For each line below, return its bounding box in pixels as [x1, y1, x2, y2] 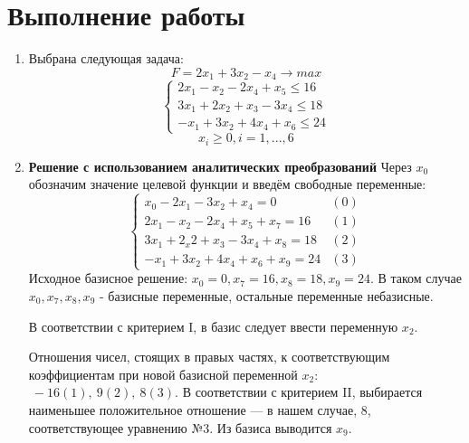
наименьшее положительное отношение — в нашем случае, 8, [28, 400, 371, 419]
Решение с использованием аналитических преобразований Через [28, 156, 412, 175]
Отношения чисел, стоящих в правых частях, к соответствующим [28, 347, 390, 366]
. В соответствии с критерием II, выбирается [175, 382, 423, 401]
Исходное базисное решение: [28, 269, 188, 287]
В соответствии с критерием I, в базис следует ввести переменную [28, 316, 398, 335]
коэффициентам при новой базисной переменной [28, 364, 298, 383]
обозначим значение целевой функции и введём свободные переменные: [28, 174, 426, 193]
